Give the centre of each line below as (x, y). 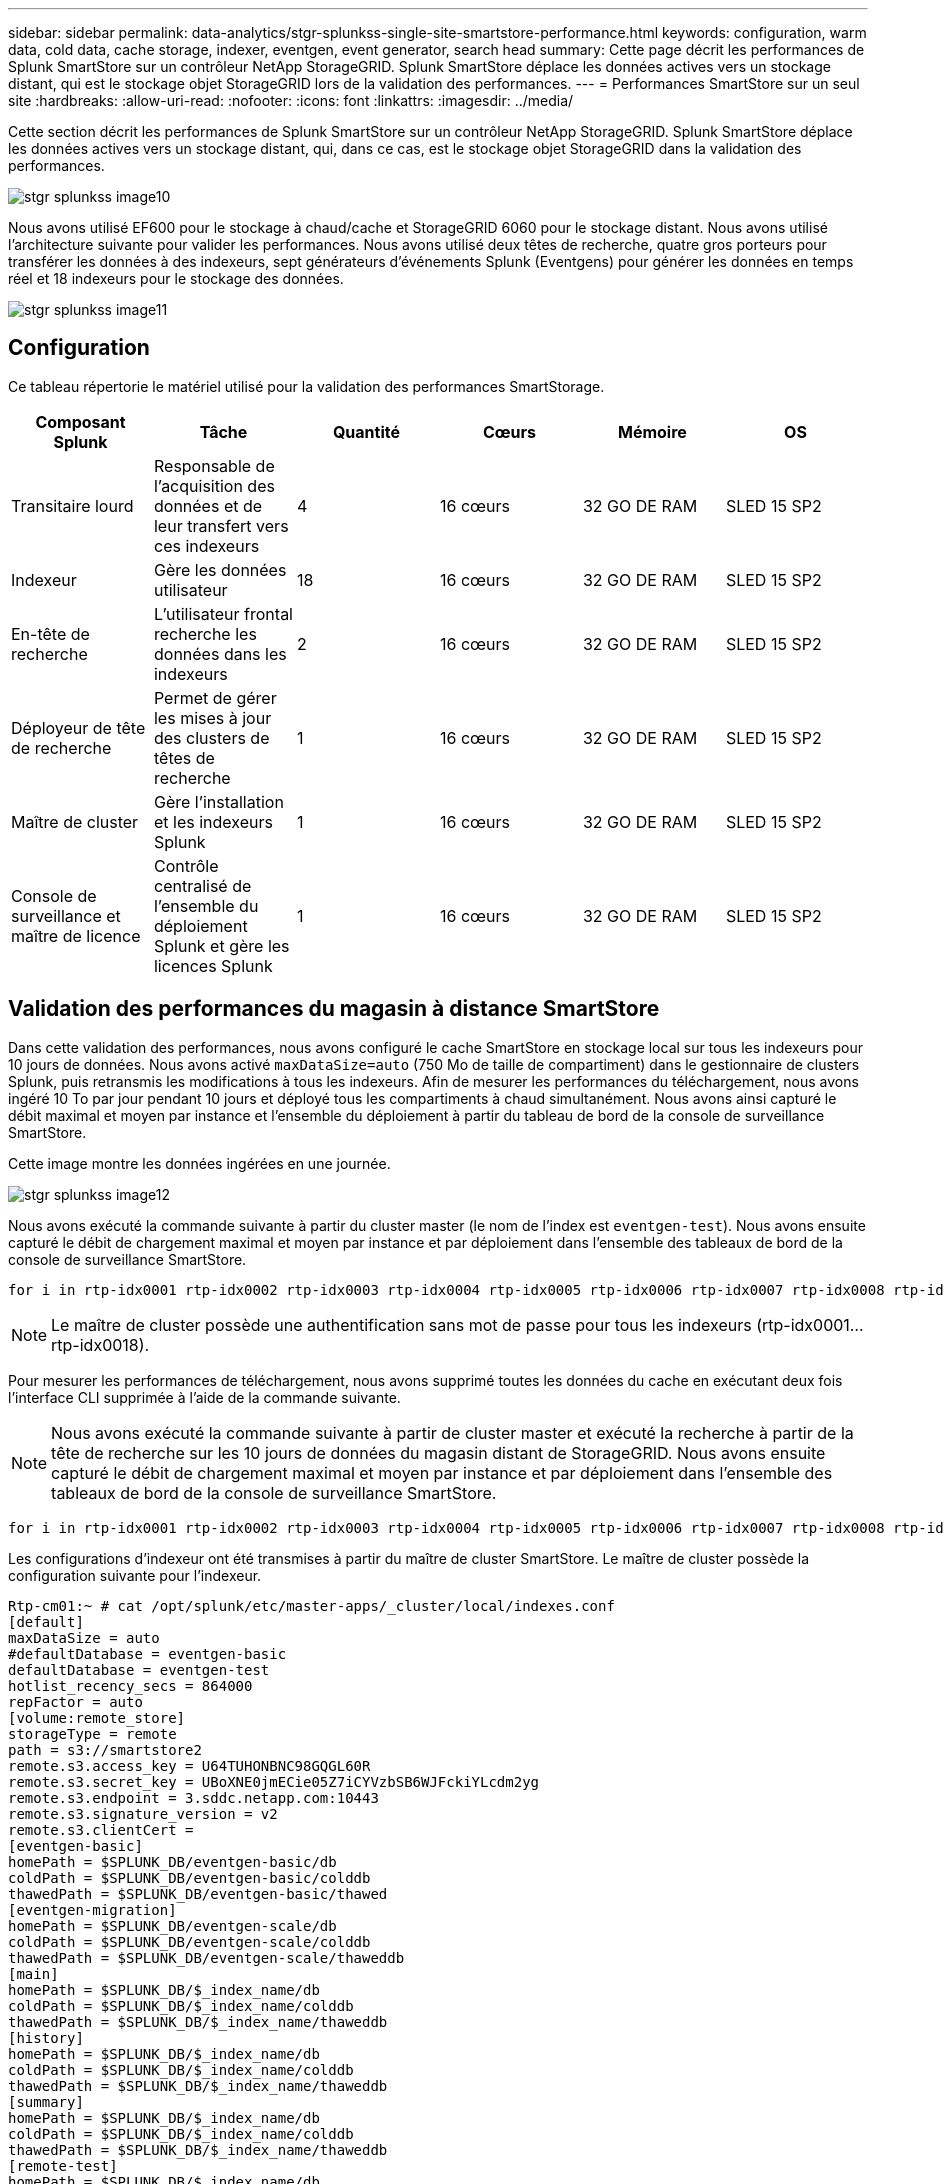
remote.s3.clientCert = (101, 1829)
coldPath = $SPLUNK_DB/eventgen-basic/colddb (189, 1877)
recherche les (205, 633)
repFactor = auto (75, 1701)
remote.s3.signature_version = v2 (143, 1813)
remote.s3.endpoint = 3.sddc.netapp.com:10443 (193, 1797)
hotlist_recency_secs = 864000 (130, 1685)
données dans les (220, 653)
